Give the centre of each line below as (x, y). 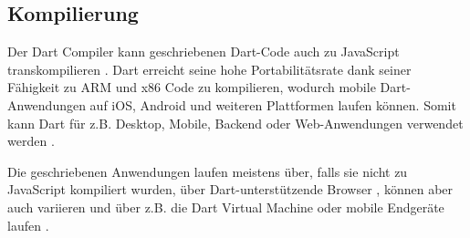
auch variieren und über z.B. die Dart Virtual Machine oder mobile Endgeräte (226, 207)
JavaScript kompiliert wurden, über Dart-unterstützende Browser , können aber (230, 189)
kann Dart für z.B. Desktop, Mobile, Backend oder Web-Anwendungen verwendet (235, 123)
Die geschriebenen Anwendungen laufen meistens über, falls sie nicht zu (208, 171)
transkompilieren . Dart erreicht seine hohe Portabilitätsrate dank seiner (209, 69)
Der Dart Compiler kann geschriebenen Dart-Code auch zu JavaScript (204, 52)
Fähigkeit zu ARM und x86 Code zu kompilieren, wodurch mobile (192, 87)
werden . (31, 141)
